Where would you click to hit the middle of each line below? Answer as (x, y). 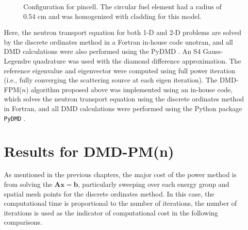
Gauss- (213, 51)
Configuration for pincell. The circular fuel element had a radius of (123, 6)
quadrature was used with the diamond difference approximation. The (137, 60)
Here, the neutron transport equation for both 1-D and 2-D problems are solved (123, 32)
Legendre (17, 60)
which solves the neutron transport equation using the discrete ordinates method (124, 99)
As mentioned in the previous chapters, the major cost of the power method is (120, 174)
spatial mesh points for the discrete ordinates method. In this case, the (109, 193)
